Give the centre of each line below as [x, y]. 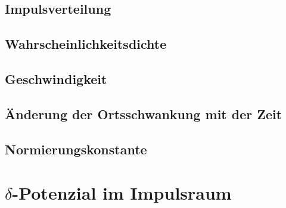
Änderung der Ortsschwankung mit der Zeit [144, 114]
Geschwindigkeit [56, 78]
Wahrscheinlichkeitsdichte [86, 44]
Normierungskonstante [76, 149]
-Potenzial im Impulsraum [122, 193]
